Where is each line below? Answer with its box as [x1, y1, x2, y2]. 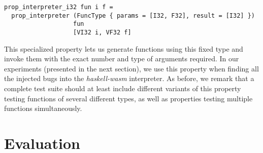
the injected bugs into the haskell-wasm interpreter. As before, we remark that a [4, 73, 254, 84]
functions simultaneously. [4, 103, 82, 113]
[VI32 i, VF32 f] [73, 28, 131, 36]
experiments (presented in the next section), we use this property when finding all [4, 63, 259, 73]
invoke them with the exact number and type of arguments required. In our [4, 53, 239, 64]
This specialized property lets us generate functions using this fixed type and [4, 43, 243, 54]
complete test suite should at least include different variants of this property [4, 83, 241, 93]
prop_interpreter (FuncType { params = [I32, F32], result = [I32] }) [11, 12, 255, 19]
